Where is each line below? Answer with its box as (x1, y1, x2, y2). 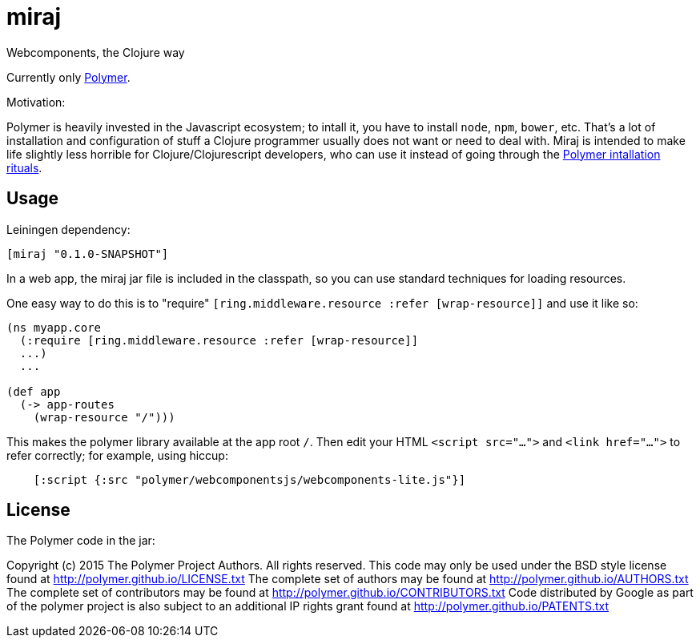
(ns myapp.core (6, 320, 102, 334)
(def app (6, 384, 61, 398)
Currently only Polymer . (6, 70, 131, 84)
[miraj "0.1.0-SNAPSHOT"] (6, 247, 169, 260)
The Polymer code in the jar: (6, 533, 155, 548)
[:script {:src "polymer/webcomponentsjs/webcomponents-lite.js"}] (33, 473, 466, 486)
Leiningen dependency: (6, 222, 131, 236)
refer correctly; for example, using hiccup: (6, 448, 228, 462)
